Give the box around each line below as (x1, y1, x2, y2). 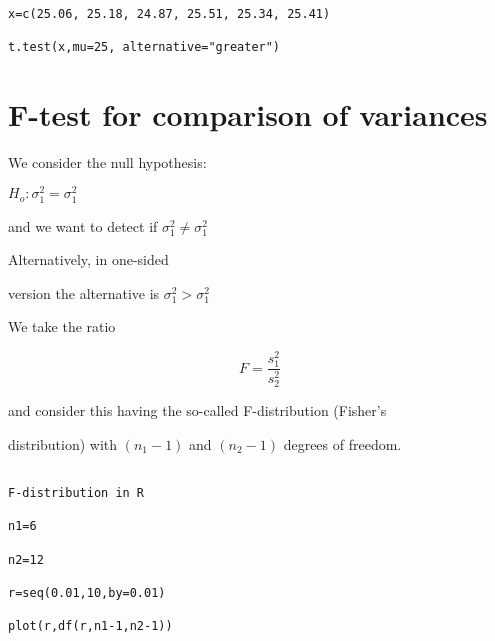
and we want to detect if (8, 215, 158, 236)
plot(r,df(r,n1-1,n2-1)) (8, 619, 173, 634)
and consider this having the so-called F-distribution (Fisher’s (8, 400, 387, 421)
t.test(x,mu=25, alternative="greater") (8, 39, 281, 54)
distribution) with (8, 433, 118, 454)
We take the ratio (8, 316, 116, 337)
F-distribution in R (8, 486, 145, 501)
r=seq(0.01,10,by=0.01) (8, 586, 166, 601)
